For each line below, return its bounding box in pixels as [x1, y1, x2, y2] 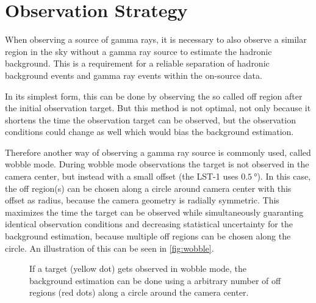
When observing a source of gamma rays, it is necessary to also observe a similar [5, 33, 307, 46]
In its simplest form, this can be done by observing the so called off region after [5, 89, 303, 102]
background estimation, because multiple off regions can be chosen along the [5, 230, 291, 243]
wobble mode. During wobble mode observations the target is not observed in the [5, 158, 309, 170]
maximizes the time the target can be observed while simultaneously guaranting [5, 205, 304, 218]
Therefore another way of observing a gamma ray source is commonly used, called [5, 145, 311, 158]
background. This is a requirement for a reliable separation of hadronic [5, 57, 270, 70]
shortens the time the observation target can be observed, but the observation [5, 113, 296, 126]
